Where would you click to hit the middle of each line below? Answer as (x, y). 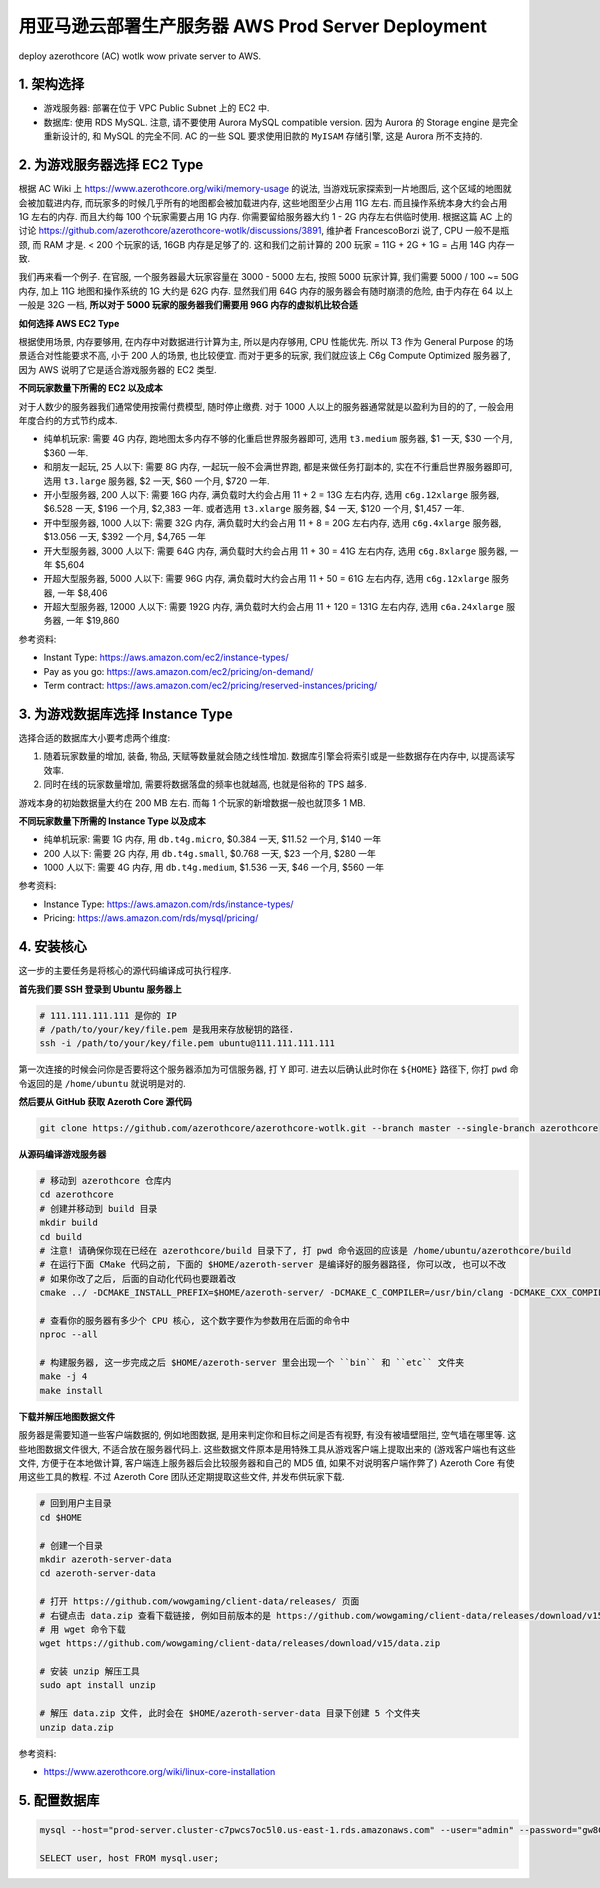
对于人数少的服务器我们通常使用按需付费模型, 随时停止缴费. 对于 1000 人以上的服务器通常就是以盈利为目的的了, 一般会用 (266, 406)
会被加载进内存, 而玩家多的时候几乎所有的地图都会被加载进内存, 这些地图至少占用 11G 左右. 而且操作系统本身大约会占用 (263, 202)
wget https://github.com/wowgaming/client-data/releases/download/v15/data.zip (240, 1643)
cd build (61, 1236)
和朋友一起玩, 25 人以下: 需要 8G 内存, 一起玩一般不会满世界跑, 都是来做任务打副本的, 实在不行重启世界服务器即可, (278, 467)
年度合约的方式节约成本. (68, 420)
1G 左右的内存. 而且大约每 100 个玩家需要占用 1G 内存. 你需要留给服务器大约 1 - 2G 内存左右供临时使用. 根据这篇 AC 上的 (265, 216)
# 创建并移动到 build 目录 (98, 1208)
